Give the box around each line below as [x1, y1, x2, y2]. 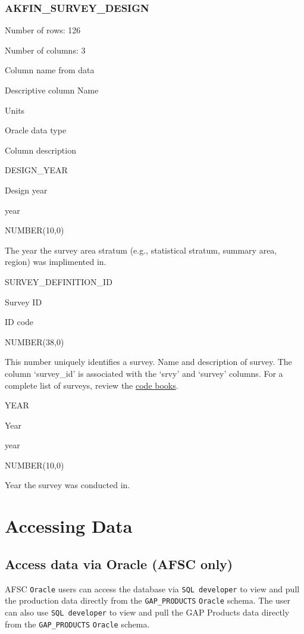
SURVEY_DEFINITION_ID [5, 275, 112, 288]
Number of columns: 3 [5, 43, 86, 56]
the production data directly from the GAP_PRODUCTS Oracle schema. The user [5, 594, 290, 607]
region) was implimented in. [5, 255, 106, 268]
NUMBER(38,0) [5, 335, 64, 348]
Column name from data [5, 64, 95, 76]
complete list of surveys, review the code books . [5, 379, 178, 391]
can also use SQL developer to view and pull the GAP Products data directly [5, 605, 290, 618]
